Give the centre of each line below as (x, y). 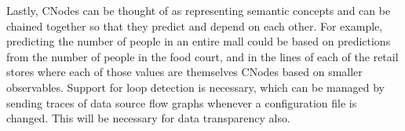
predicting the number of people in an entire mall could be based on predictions (199, 41)
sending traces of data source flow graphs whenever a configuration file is (182, 102)
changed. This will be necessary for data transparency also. (148, 118)
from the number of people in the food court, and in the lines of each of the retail (202, 56)
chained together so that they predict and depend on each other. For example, (195, 25)
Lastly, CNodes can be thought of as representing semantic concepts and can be (199, 10)
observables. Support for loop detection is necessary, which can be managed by (195, 87)
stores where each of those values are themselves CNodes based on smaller (184, 72)
